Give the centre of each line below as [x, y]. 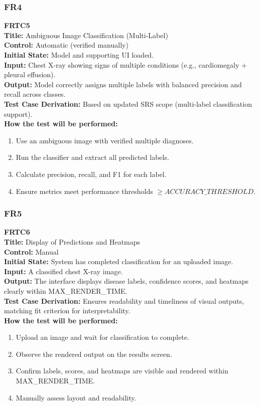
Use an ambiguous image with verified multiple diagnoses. [105, 140]
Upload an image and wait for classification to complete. [102, 337]
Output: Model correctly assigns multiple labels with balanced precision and [123, 84]
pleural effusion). [30, 74]
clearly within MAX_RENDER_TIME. [66, 290]
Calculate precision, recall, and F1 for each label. [91, 174]
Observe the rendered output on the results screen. [94, 354]
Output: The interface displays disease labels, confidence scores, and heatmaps [126, 281]
